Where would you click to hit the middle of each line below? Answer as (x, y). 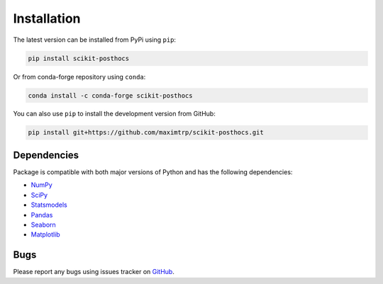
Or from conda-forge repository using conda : (79, 76)
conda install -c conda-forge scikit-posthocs (110, 95)
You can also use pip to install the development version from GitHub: (114, 114)
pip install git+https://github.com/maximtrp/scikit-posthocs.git (146, 132)
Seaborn (43, 225)
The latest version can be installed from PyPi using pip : (95, 40)
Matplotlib (45, 234)
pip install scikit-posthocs (79, 58)
